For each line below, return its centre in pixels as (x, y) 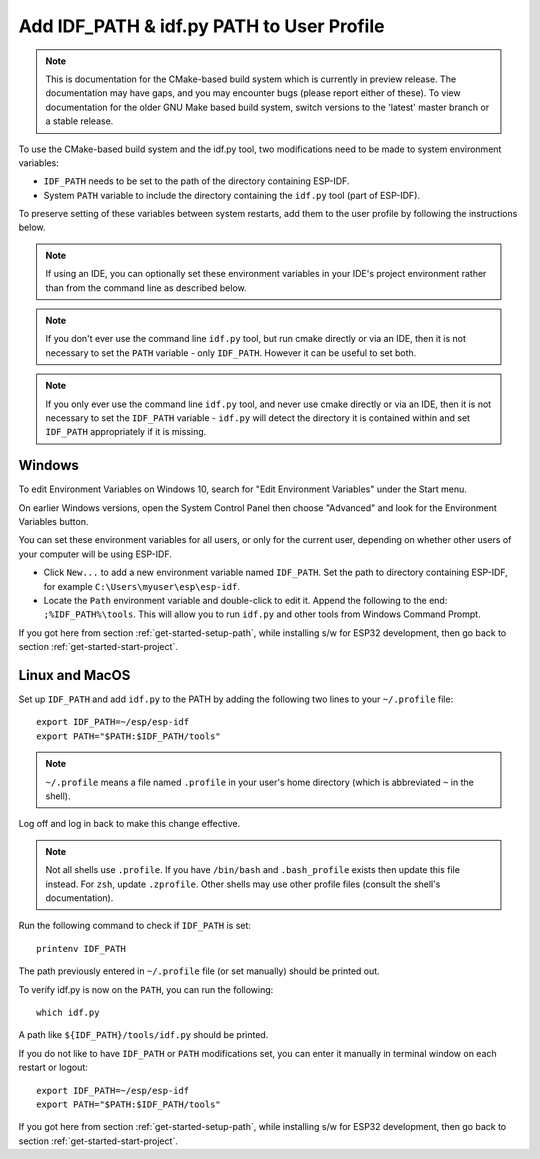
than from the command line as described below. (146, 287)
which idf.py (68, 1012)
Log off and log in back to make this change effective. (129, 824)
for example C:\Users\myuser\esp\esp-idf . (141, 586)
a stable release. (79, 121)
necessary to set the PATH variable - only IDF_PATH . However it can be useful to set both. (231, 352)
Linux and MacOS (74, 675)
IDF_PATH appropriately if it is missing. (126, 432)
